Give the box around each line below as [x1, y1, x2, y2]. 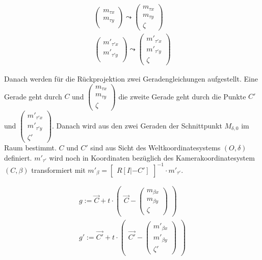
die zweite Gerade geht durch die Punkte [118, 91, 246, 101]
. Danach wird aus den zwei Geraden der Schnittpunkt [52, 120, 222, 131]
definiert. [4, 152, 32, 163]
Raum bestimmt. [4, 142, 57, 152]
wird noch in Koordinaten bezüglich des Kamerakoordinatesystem [49, 152, 255, 163]
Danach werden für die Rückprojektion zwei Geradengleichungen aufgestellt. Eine [4, 73, 258, 84]
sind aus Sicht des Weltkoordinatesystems [90, 142, 221, 152]
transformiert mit [31, 164, 86, 175]
